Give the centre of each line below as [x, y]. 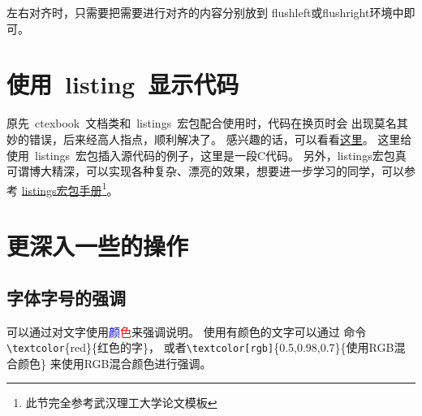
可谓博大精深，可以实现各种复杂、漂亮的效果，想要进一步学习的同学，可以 [205, 171]
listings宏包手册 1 [64, 188]
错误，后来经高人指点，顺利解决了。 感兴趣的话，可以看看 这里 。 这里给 [220, 139]
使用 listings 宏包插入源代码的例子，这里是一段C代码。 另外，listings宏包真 [207, 155]
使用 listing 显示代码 [123, 84]
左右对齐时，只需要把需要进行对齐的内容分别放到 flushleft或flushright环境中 [205, 12]
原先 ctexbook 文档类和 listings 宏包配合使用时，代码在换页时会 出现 [190, 123]
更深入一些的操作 [98, 246]
